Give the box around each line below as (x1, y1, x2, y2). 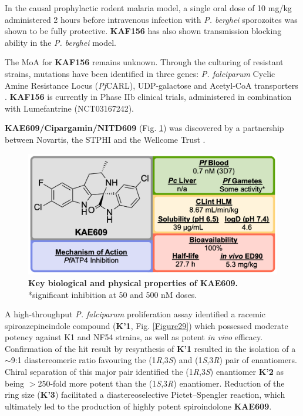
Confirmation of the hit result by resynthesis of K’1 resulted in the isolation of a (5, 342, 296, 354)
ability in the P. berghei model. (5, 36, 117, 48)
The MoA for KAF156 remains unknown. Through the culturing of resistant (5, 56, 284, 68)
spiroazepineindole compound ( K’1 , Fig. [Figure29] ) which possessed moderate (5, 319, 288, 331)
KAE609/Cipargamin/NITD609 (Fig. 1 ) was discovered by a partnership (5, 122, 284, 134)
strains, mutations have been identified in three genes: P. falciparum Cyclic (5, 67, 275, 79)
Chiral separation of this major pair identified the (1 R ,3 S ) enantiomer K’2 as (5, 365, 284, 378)
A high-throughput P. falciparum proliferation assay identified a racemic (5, 308, 265, 320)
